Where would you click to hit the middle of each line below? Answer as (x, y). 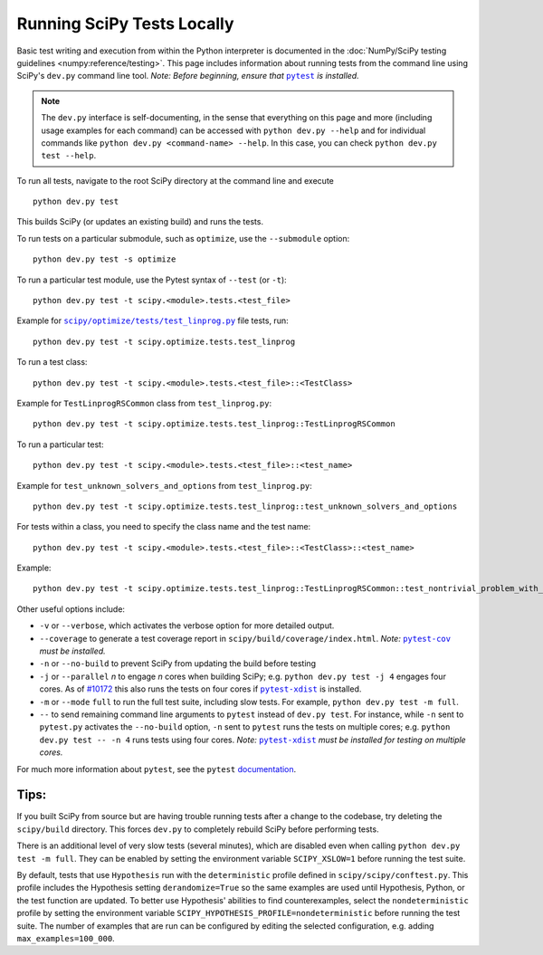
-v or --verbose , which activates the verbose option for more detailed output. (187, 626)
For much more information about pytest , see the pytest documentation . (157, 769)
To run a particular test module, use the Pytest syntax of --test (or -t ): (152, 280)
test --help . (69, 156)
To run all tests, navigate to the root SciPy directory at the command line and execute (175, 180)
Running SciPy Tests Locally (125, 24)
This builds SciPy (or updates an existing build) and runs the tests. (140, 222)
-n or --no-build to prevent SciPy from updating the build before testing (178, 664)
